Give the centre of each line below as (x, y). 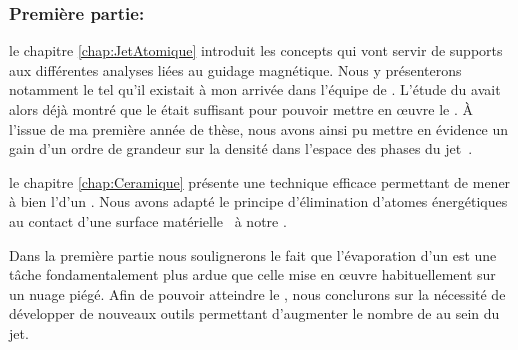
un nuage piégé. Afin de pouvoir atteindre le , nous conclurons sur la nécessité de (257, 293)
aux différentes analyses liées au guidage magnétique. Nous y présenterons (235, 69)
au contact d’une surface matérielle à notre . (148, 220)
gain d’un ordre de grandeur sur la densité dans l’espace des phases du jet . (241, 148)
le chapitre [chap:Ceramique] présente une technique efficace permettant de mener (260, 181)
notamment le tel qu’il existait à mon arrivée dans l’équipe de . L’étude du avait (255, 89)
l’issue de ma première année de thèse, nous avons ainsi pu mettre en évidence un (259, 128)
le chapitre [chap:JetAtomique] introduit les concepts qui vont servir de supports (256, 50)
